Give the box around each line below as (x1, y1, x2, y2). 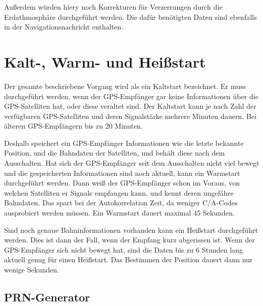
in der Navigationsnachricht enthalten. (4, 21, 123, 32)
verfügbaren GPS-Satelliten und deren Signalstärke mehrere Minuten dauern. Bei (4, 110, 257, 121)
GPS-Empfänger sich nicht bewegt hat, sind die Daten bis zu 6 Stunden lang (4, 244, 243, 255)
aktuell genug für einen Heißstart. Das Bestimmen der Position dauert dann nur (4, 254, 253, 265)
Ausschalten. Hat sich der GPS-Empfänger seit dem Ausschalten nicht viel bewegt (4, 158, 259, 168)
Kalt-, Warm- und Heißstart (4, 51, 206, 72)
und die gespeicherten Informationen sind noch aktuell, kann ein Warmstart (4, 167, 240, 178)
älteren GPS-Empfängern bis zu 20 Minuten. (4, 120, 143, 131)
